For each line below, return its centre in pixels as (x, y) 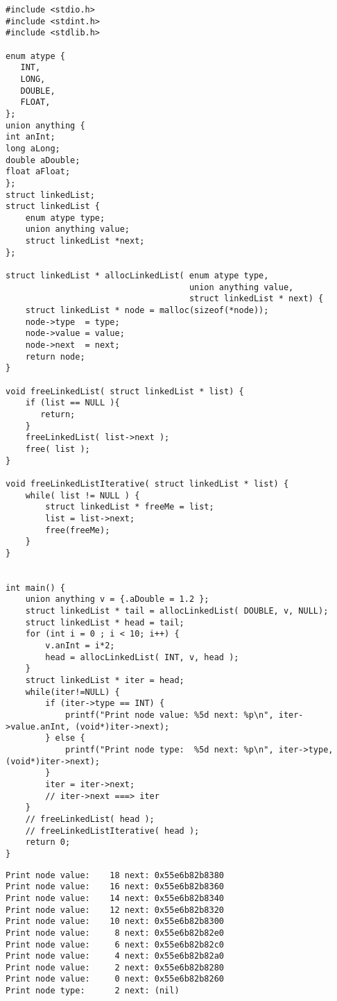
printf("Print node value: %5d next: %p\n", (169, 715)
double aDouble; (43, 160)
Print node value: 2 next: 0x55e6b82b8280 (115, 967)
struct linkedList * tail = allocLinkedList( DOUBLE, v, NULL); (177, 611)
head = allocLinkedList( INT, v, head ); (142, 657)
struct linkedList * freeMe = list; (130, 507)
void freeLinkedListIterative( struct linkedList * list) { (147, 483)
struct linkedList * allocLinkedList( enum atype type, (137, 276)
